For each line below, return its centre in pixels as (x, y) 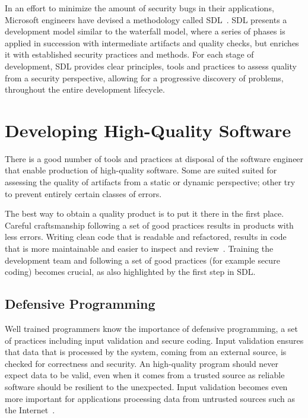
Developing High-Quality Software (148, 130)
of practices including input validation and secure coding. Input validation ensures (154, 340)
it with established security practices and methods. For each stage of (129, 54)
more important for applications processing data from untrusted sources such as (150, 398)
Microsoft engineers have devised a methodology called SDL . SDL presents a (146, 19)
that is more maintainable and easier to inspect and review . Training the (139, 248)
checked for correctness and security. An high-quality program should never (142, 363)
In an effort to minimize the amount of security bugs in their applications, (139, 8)
